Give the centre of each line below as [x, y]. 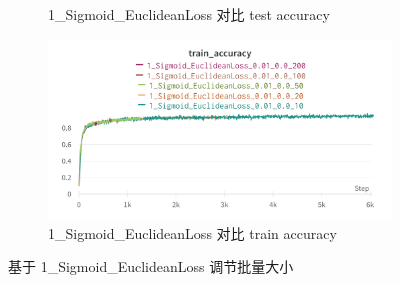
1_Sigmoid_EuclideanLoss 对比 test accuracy [189, 14]
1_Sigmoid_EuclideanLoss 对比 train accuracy [192, 232]
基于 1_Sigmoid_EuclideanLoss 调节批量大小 [151, 266]
